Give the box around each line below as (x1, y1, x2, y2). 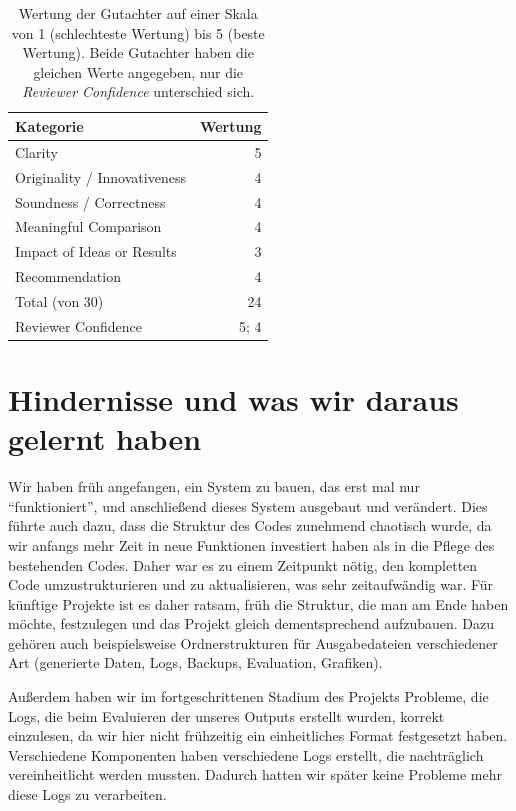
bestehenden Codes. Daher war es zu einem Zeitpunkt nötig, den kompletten (8, 554, 478, 575)
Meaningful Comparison (15, 216, 162, 237)
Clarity (15, 141, 58, 162)
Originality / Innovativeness (15, 166, 186, 187)
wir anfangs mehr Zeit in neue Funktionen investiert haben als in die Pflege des (8, 534, 495, 555)
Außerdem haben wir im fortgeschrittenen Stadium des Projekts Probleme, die (8, 686, 489, 707)
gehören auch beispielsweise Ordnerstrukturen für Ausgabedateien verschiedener (8, 632, 498, 653)
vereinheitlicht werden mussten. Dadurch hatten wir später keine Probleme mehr (8, 764, 502, 785)
